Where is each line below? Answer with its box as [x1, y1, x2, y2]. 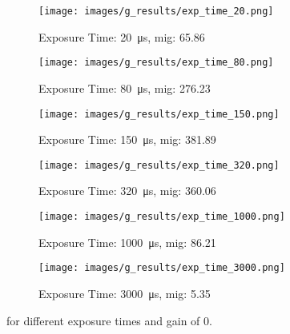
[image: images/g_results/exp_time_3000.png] [38, 262, 285, 274]
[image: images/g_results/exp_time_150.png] [38, 108, 280, 120]
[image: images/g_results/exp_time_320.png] [38, 159, 280, 171]
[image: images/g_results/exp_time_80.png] [38, 57, 274, 69]
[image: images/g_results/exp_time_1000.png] [38, 211, 285, 222]
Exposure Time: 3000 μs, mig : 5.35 [38, 284, 211, 301]
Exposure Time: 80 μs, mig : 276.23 [38, 79, 211, 96]
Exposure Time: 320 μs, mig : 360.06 [38, 182, 216, 199]
